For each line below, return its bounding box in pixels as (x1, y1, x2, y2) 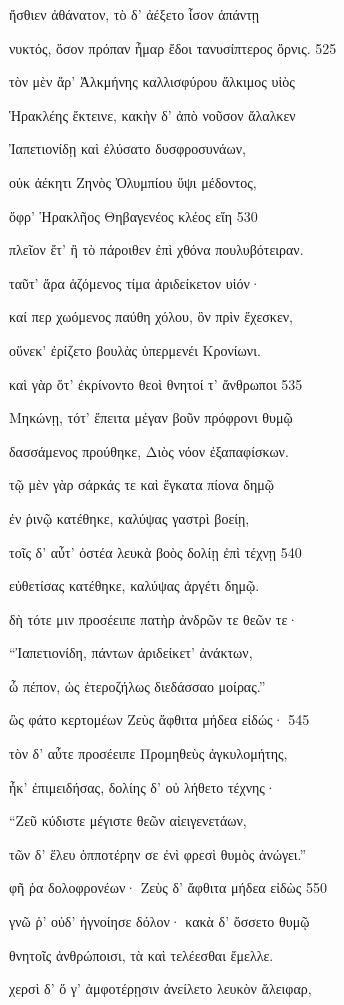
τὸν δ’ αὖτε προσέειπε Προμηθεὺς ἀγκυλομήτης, (9, 743, 288, 764)
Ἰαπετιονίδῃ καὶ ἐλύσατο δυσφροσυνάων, (9, 138, 246, 159)
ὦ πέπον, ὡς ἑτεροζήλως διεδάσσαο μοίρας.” (9, 675, 266, 696)
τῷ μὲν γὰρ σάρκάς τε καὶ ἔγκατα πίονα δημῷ (9, 474, 275, 495)
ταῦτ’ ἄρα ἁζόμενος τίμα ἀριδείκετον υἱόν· (9, 272, 261, 293)
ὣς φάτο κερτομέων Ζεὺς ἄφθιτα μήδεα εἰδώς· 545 (9, 709, 310, 730)
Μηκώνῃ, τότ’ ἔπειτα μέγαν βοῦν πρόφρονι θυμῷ (9, 407, 293, 428)
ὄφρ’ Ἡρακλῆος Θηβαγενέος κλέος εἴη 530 (9, 205, 258, 226)
